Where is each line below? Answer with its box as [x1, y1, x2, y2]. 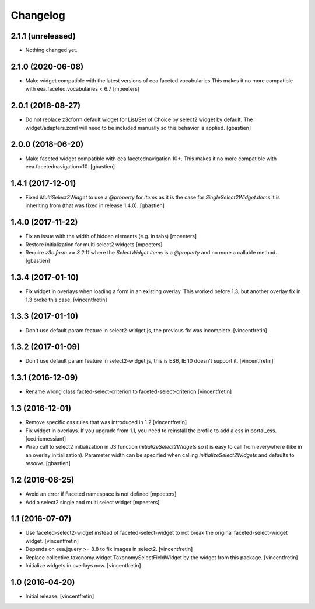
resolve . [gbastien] [25, 460, 71, 467]
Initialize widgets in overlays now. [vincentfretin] [25, 562, 141, 569]
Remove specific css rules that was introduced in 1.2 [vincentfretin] [25, 419, 187, 426]
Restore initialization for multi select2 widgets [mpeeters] [25, 240, 163, 248]
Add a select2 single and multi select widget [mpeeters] [25, 498, 160, 505]
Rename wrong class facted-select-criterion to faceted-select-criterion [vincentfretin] [25, 388, 232, 395]
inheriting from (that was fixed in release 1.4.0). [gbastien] [25, 202, 164, 209]
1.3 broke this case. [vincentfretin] [25, 296, 107, 303]
